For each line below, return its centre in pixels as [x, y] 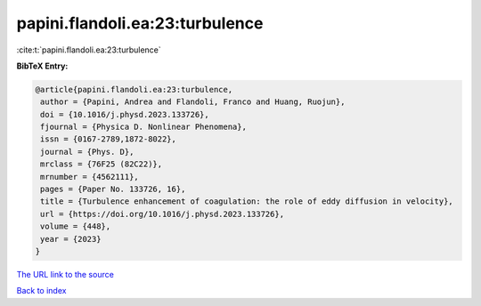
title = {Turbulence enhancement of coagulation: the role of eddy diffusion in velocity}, [247, 201]
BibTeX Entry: [42, 66]
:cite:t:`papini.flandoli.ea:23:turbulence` [89, 50]
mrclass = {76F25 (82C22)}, [102, 164]
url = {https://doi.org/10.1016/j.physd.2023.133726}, [163, 214]
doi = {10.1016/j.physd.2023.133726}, [125, 114]
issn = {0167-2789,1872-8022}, [109, 139]
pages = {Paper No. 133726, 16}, [113, 189]
